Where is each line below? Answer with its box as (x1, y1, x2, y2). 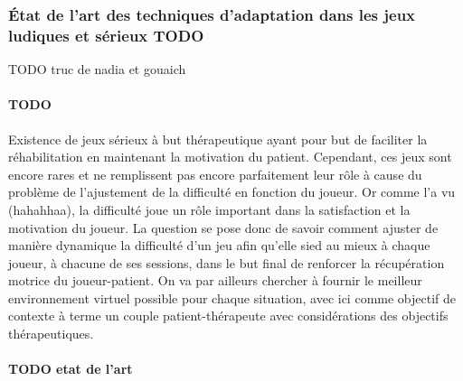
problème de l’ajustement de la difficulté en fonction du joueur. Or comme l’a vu (8, 182, 456, 201)
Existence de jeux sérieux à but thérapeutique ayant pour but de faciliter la (8, 129, 428, 148)
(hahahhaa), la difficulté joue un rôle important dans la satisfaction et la (8, 200, 411, 218)
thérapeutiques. (8, 324, 94, 343)
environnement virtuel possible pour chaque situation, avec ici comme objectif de (8, 288, 457, 307)
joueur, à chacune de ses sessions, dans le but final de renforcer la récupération (8, 253, 445, 272)
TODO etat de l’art (8, 359, 133, 378)
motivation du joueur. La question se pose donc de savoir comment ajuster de (8, 218, 439, 237)
